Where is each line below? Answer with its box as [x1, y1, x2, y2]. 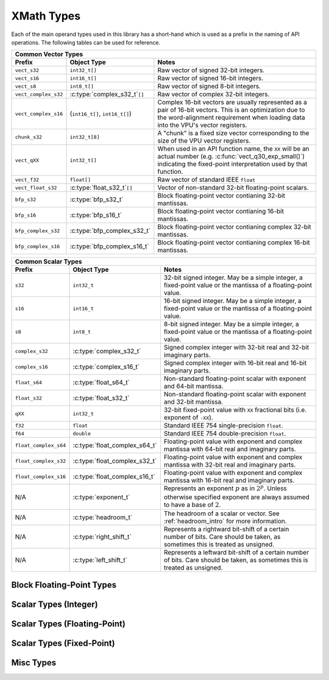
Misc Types [11, 657, 57, 668]
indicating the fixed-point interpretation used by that [157, 160, 308, 168]
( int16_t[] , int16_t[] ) [69, 110, 132, 118]
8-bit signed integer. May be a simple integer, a [163, 320, 299, 329]
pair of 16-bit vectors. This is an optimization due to [157, 106, 305, 114]
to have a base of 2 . [163, 500, 221, 509]
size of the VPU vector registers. [157, 137, 251, 145]
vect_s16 [15, 75, 40, 82]
